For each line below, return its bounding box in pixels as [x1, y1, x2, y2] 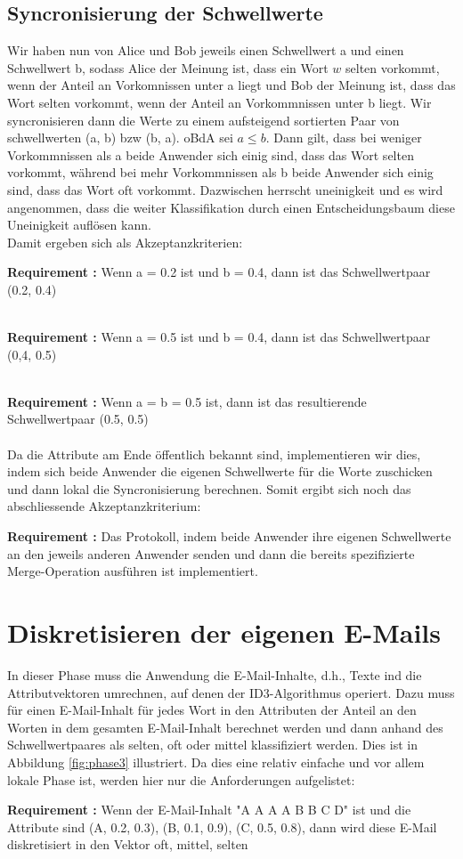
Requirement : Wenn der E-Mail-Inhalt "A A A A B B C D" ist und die [7, 800, 411, 819]
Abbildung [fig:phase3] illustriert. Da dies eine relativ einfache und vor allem [7, 752, 425, 771]
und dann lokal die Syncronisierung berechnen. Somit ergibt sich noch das [7, 479, 411, 498]
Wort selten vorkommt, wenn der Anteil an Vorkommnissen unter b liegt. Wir [7, 93, 432, 111]
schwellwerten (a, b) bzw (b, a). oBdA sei [7, 128, 233, 147]
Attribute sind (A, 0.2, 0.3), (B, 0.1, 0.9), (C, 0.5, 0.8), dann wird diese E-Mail [7, 817, 437, 836]
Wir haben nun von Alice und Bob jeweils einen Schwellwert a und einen [7, 41, 404, 60]
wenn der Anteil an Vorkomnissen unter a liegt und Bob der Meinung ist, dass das [7, 76, 456, 94]
